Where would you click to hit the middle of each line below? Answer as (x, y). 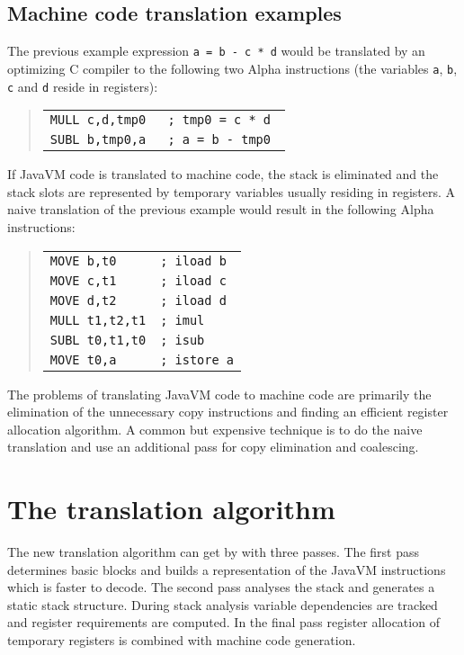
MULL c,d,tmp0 (98, 120)
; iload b (193, 260)
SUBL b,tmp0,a (98, 140)
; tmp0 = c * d (219, 120)
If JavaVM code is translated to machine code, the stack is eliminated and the (223, 174)
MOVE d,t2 (83, 300)
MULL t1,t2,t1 (98, 320)
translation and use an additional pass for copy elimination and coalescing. (213, 447)
